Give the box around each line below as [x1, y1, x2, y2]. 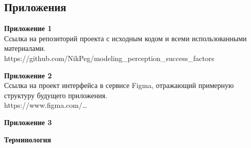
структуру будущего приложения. [4, 90, 107, 100]
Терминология [4, 134, 51, 144]
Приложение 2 [4, 70, 52, 80]
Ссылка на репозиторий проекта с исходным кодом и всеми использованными [4, 33, 247, 43]
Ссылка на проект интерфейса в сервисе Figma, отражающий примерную [4, 80, 234, 91]
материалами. [4, 43, 46, 53]
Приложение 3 [4, 116, 52, 127]
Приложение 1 [4, 23, 52, 34]
